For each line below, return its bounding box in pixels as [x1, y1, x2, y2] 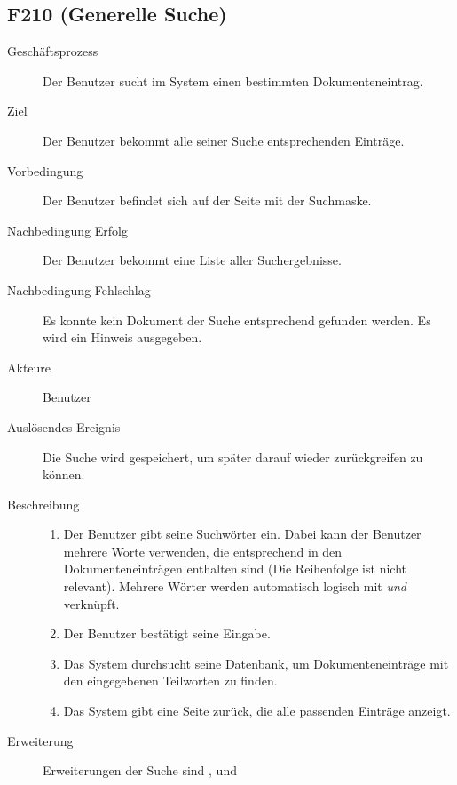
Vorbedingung [7, 161, 83, 180]
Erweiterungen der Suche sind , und [43, 761, 237, 780]
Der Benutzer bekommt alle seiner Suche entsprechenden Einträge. [43, 131, 405, 149]
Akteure [7, 357, 51, 376]
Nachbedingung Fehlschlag [7, 280, 151, 299]
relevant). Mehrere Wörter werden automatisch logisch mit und [63, 577, 406, 596]
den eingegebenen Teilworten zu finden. [63, 671, 278, 690]
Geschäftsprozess [7, 42, 98, 60]
